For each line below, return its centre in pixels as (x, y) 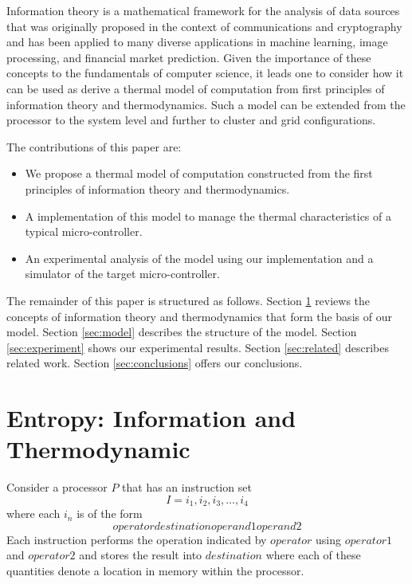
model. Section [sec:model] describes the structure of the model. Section (182, 332)
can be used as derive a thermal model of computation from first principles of (196, 88)
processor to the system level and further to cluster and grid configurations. (191, 120)
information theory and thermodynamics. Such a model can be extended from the (206, 104)
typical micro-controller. (84, 231)
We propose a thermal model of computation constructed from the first (199, 173)
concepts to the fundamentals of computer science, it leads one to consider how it (205, 73)
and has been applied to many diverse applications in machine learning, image (197, 42)
